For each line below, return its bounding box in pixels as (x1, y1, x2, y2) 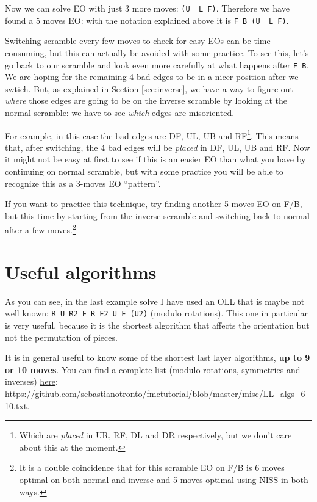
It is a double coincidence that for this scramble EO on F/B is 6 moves (19, 461, 285, 474)
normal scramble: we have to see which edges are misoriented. (5, 106, 235, 118)
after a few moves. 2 (5, 222, 76, 236)
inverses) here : (5, 375, 58, 388)
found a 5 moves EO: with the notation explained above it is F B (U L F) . (5, 13, 289, 26)
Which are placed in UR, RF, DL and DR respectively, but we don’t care (19, 429, 292, 442)
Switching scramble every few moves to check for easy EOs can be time (5, 34, 271, 47)
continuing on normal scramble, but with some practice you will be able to (5, 164, 283, 177)
